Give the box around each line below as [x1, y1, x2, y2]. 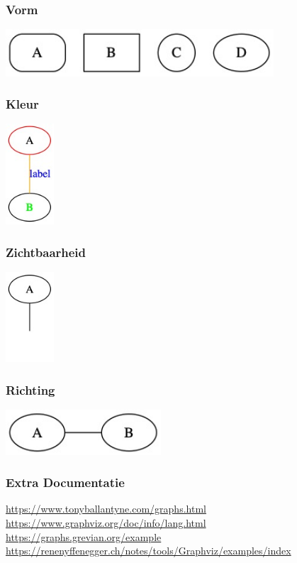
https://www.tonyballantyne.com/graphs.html [6, 501, 206, 516]
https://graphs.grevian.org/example [6, 529, 162, 544]
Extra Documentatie [6, 474, 125, 491]
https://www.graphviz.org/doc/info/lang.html [6, 515, 206, 530]
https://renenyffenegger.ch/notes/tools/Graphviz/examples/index [6, 543, 291, 558]
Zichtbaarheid [6, 243, 86, 261]
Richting [6, 381, 55, 398]
